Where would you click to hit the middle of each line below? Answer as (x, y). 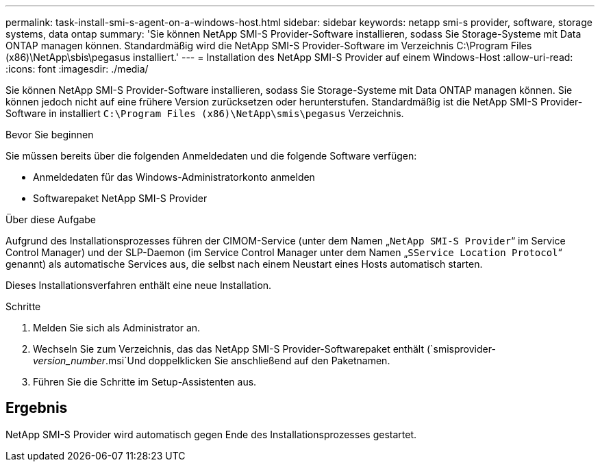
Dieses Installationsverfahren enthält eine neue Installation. (139, 285)
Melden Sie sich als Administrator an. (117, 328)
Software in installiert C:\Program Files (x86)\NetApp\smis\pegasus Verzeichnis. (205, 113)
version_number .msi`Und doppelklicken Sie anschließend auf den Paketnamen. (212, 361)
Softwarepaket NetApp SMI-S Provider (120, 198)
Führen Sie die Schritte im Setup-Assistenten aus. (145, 382)
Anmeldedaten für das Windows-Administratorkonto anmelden (174, 177)
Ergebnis (37, 408)
